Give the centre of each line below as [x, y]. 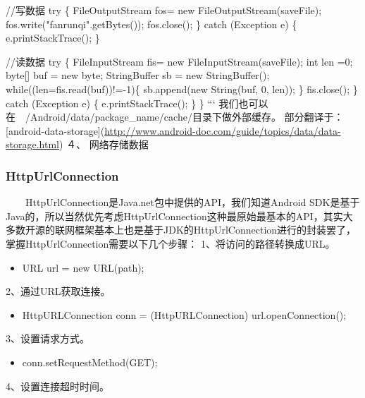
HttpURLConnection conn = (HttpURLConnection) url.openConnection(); [184, 314]
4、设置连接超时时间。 [57, 386]
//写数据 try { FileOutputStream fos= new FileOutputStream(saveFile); [164, 10]
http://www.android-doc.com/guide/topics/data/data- [223, 130]
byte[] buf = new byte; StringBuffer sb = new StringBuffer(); [138, 75]
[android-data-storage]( [55, 130]
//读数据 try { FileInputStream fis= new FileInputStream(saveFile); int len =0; [179, 61]
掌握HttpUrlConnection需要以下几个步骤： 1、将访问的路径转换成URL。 [171, 243]
